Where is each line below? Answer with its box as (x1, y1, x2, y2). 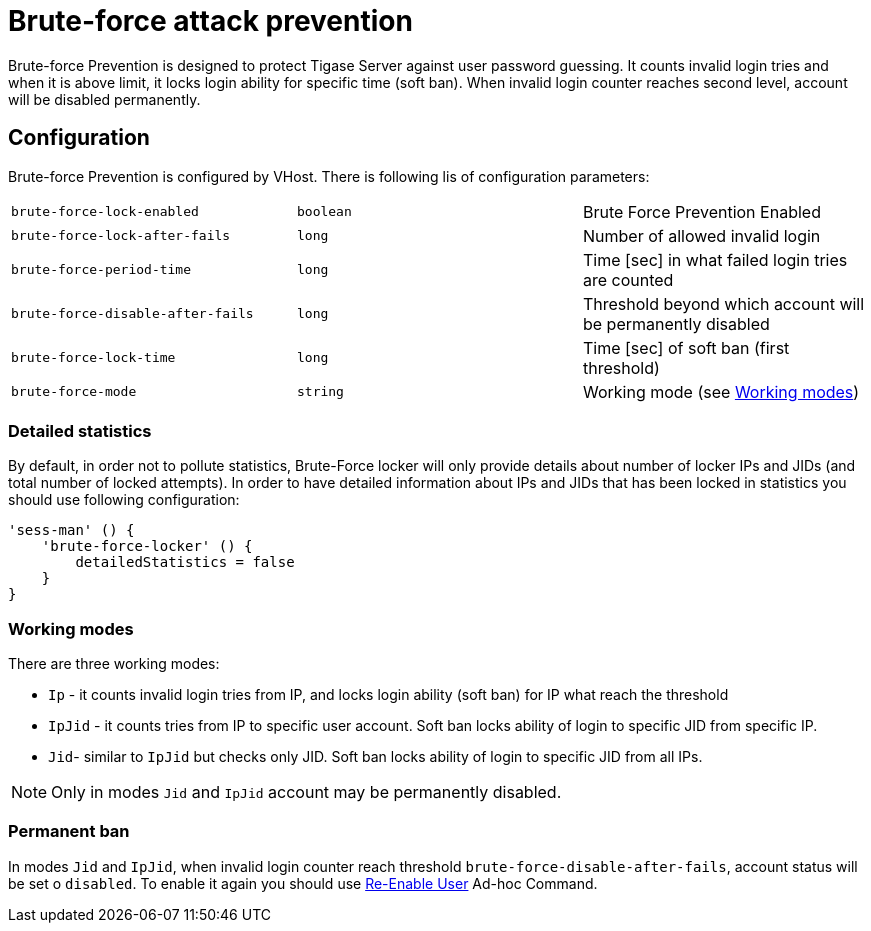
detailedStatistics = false (75, 554, 295, 571)
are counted (582, 269, 674, 290)
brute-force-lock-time (11, 350, 176, 366)
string (296, 384, 344, 400)
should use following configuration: (8, 491, 240, 509)
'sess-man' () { (8, 522, 135, 539)
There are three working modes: (8, 655, 220, 673)
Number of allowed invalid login (582, 225, 821, 246)
